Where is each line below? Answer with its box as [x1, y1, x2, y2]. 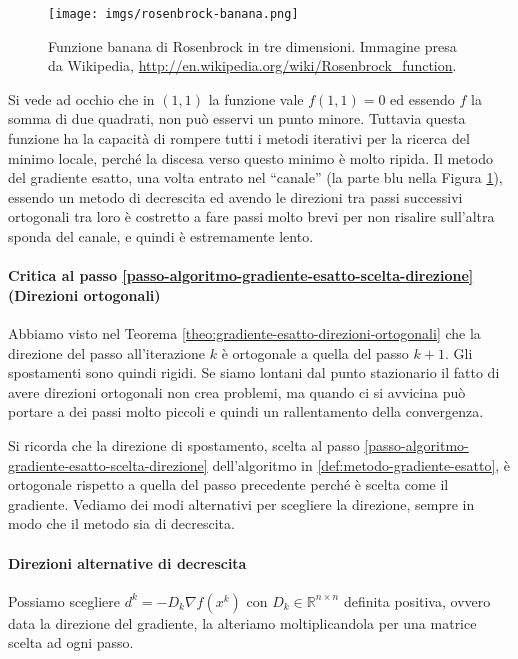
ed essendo [390, 88, 455, 109]
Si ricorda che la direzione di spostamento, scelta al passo [8, 434, 360, 455]
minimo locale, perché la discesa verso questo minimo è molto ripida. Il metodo [8, 147, 493, 168]
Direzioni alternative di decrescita [8, 552, 247, 573]
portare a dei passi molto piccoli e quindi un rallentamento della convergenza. [8, 401, 484, 422]
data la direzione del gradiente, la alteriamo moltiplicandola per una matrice [8, 612, 477, 633]
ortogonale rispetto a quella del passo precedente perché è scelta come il [8, 474, 449, 495]
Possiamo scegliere [8, 590, 121, 611]
